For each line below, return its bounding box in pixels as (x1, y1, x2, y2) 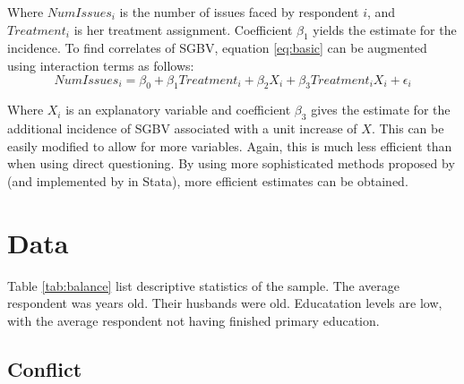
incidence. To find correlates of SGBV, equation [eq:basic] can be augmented (7, 38, 427, 57)
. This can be (371, 119, 444, 138)
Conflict (7, 354, 82, 382)
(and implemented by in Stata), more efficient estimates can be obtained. (7, 171, 408, 190)
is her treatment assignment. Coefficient (73, 20, 293, 38)
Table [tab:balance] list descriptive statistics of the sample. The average (7, 276, 400, 294)
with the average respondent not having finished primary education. (7, 311, 380, 329)
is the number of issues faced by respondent (119, 3, 359, 21)
